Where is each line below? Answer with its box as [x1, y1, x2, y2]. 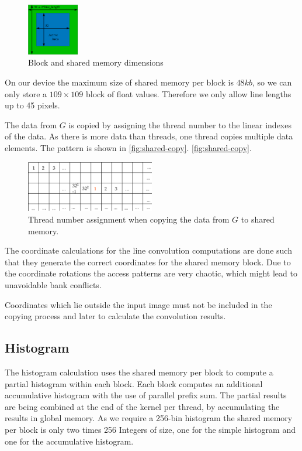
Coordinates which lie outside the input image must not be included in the [5, 298, 272, 310]
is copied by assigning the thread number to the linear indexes [68, 118, 291, 131]
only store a [5, 87, 47, 100]
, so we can [252, 76, 292, 88]
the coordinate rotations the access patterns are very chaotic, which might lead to [5, 267, 297, 279]
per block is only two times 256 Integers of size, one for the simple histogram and [5, 423, 296, 435]
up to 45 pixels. [5, 99, 60, 111]
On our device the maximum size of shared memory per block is [5, 76, 234, 88]
